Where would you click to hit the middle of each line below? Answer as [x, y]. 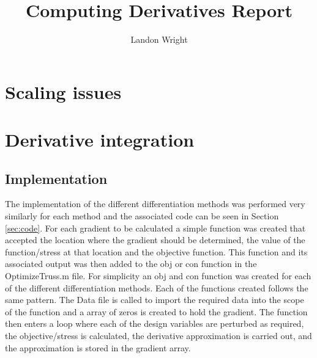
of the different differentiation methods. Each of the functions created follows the [157, 287]
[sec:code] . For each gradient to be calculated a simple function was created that [155, 228]
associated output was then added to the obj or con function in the [131, 264]
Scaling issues [63, 91]
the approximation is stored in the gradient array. [98, 347]
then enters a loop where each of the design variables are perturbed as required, [155, 323]
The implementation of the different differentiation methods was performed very [155, 204]
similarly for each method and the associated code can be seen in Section [142, 216]
